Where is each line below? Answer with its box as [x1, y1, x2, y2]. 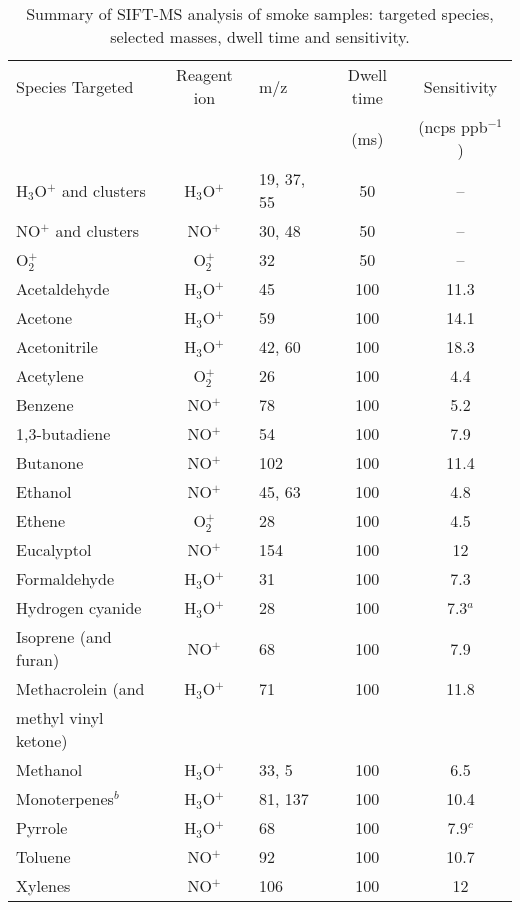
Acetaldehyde [16, 277, 110, 301]
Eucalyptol [16, 538, 92, 562]
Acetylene [16, 364, 84, 388]
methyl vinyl [16, 706, 104, 730]
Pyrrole [16, 816, 68, 840]
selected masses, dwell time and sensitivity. [110, 25, 410, 48]
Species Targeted [16, 74, 134, 98]
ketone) [16, 729, 68, 753]
